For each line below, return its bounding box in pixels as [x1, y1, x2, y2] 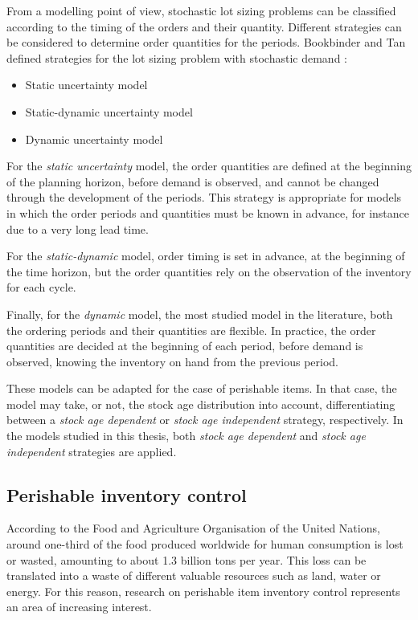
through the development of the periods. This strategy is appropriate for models [6, 189, 402, 206]
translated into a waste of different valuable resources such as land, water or [6, 567, 381, 584]
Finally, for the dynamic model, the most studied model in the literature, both [6, 305, 393, 322]
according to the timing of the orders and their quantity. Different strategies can [6, 18, 402, 35]
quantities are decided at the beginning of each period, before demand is [6, 337, 363, 354]
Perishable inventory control [6, 482, 247, 507]
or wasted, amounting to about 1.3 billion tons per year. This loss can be [6, 551, 367, 568]
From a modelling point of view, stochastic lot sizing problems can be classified [6, 2, 396, 18]
